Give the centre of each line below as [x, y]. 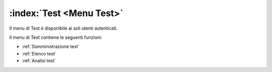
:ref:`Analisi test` [39, 61]
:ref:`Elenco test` [39, 53]
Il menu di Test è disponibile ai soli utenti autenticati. [63, 28]
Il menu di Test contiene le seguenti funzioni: [56, 37]
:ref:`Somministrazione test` [51, 47]
